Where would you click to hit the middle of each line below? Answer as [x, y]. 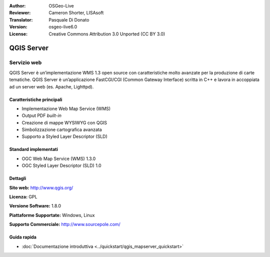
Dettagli [18, 178]
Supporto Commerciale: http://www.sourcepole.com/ [65, 224]
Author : [17, 6]
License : [18, 34]
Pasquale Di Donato [69, 19]
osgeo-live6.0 [63, 27]
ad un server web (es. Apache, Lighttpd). [51, 86]
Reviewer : [20, 13]
